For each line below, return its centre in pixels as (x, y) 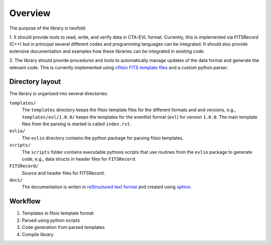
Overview (30, 13)
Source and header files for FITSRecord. (63, 173)
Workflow (25, 201)
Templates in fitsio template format (58, 213)
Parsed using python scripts (51, 220)
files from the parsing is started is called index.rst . (77, 124)
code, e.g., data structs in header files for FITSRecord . (79, 159)
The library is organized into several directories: (58, 94)
